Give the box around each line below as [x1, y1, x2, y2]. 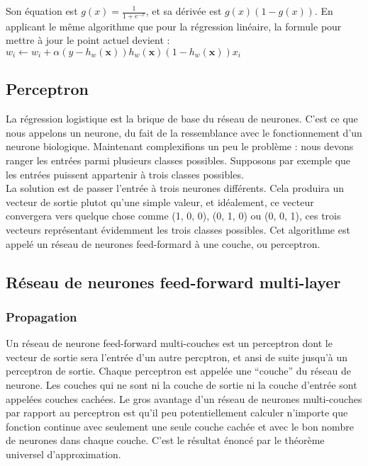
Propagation [6, 307, 77, 325]
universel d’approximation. [6, 446, 121, 461]
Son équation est [6, 4, 78, 18]
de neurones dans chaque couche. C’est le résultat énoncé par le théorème [6, 433, 325, 448]
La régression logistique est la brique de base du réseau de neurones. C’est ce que [6, 111, 358, 126]
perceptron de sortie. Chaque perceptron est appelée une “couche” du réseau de [6, 363, 351, 378]
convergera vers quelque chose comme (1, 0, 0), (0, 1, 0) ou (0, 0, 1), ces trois [6, 208, 341, 223]
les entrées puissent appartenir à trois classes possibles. [6, 166, 244, 181]
